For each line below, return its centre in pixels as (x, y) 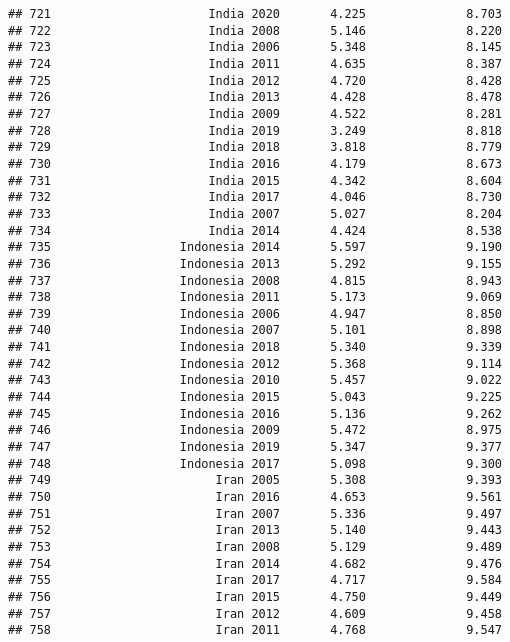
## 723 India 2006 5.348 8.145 (255, 47)
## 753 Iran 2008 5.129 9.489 (255, 547)
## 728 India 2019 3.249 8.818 (255, 130)
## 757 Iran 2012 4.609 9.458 (255, 613)
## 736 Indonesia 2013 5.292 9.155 (255, 263)
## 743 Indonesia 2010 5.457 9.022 (255, 380)
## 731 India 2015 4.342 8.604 (255, 180)
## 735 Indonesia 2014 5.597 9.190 (255, 247)
